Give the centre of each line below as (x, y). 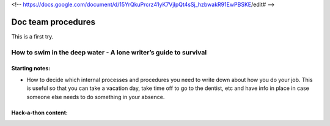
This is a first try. (32, 36)
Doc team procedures (53, 22)
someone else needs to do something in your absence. (96, 97)
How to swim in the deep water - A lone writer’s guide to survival (109, 52)
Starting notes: (31, 69)
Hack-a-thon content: (40, 113)
